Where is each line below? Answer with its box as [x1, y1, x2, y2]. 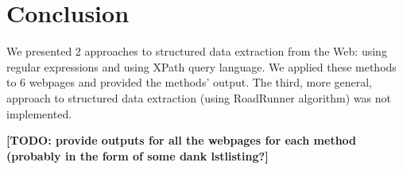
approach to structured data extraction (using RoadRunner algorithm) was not [6, 89, 391, 106]
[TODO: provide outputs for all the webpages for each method [6, 132, 357, 149]
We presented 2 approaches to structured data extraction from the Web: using [6, 43, 387, 60]
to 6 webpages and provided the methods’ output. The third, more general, [6, 74, 372, 91]
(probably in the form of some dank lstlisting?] [6, 147, 269, 164]
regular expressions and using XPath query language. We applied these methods [6, 58, 397, 75]
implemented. [6, 105, 72, 122]
